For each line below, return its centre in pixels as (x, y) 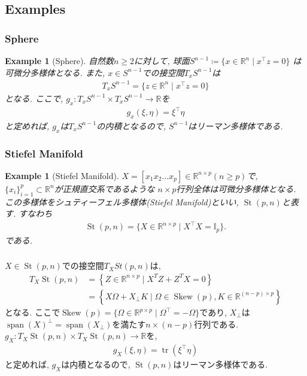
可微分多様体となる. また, (55, 72)
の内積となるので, (131, 125)
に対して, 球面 (162, 60)
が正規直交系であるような (104, 188)
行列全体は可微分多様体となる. (236, 188)
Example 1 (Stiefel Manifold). (62, 175)
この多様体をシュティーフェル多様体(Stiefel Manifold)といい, (122, 201)
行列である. (216, 324)
